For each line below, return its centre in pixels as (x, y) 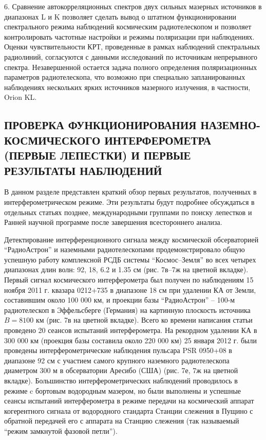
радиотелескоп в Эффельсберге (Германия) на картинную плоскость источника (127, 310)
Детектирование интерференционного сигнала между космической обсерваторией (131, 239)
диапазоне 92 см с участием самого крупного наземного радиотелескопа (117, 360)
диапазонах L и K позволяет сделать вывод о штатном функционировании (120, 16)
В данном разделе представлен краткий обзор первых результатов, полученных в (130, 192)
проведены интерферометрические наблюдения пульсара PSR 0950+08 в (118, 350)
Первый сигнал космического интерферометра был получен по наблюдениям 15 (129, 280)
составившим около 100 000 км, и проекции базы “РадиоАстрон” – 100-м (120, 300)
